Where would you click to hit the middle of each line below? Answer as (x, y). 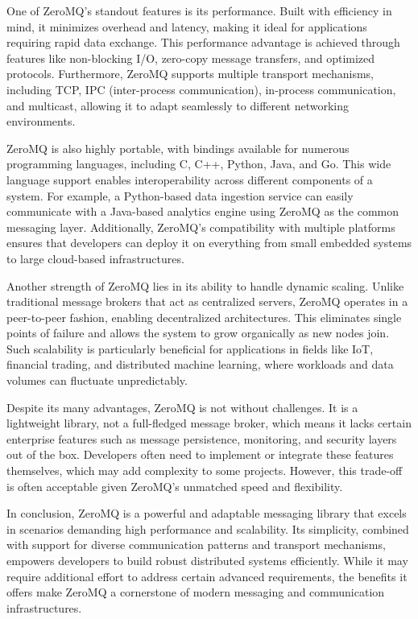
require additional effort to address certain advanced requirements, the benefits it (207, 576)
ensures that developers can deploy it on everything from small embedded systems (209, 243)
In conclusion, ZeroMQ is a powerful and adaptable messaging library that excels (207, 513)
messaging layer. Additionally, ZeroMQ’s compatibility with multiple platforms (201, 227)
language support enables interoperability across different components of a (190, 179)
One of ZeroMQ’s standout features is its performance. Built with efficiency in (199, 10)
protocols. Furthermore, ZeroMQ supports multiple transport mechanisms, (190, 74)
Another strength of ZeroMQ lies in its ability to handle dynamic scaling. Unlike (205, 285)
